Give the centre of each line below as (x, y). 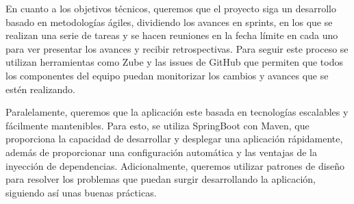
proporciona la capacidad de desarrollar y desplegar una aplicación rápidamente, (174, 139)
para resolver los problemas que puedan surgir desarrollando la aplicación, (161, 179)
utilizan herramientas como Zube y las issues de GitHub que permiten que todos (174, 62)
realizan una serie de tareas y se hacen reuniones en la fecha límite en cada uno (172, 35)
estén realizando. (41, 89)
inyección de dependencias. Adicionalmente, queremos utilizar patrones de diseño (175, 165)
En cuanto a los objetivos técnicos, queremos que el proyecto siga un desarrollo (171, 8)
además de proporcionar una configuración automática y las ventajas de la (162, 152)
